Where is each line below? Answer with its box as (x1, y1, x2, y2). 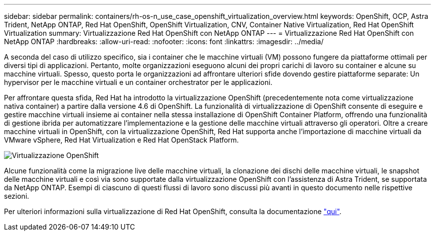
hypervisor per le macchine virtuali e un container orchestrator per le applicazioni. (4, 78, 273, 86)
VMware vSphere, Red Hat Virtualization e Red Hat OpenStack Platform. (4, 136, 239, 144)
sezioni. (4, 192, 29, 200)
